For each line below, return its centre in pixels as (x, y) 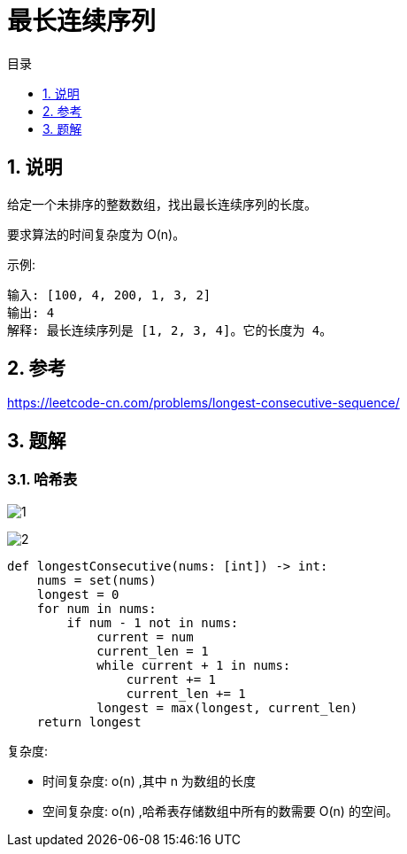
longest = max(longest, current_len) (227, 707)
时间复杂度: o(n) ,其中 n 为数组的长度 (149, 780)
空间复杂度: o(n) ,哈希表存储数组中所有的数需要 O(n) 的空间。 (220, 811)
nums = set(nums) (96, 580)
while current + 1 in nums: (194, 665)
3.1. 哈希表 (42, 480)
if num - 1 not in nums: (153, 622)
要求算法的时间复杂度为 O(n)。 (96, 234)
